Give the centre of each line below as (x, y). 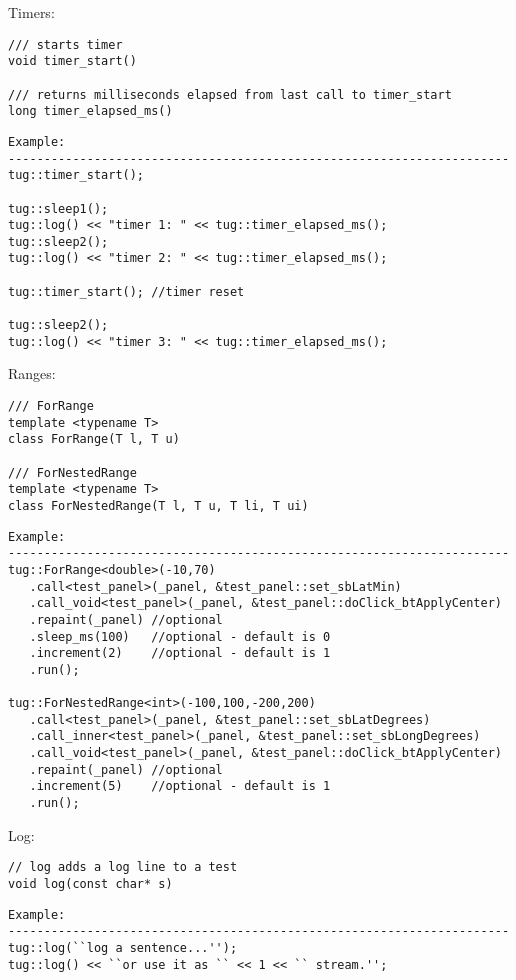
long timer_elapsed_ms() (90, 111)
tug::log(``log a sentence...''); (123, 947)
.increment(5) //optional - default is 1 (180, 786)
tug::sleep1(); (58, 208)
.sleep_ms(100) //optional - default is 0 (180, 636)
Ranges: (32, 373)
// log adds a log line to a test (123, 867)
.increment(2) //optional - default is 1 (180, 653)
